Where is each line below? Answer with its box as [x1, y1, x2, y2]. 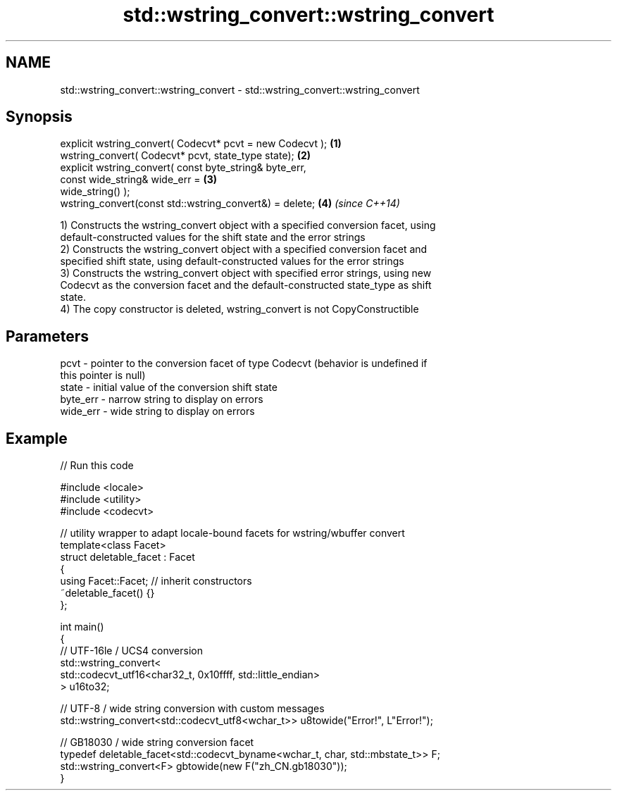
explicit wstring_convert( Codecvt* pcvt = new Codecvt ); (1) [60, 137, 342, 150]
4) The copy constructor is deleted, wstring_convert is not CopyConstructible [60, 303, 419, 316]
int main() [60, 621, 104, 633]
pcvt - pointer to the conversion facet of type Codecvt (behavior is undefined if [60, 357, 428, 370]
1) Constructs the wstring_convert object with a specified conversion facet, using [60, 219, 436, 232]
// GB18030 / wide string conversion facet [60, 736, 254, 749]
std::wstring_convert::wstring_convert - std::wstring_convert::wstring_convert [60, 83, 420, 96]
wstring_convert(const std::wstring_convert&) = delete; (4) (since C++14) [60, 197, 400, 210]
